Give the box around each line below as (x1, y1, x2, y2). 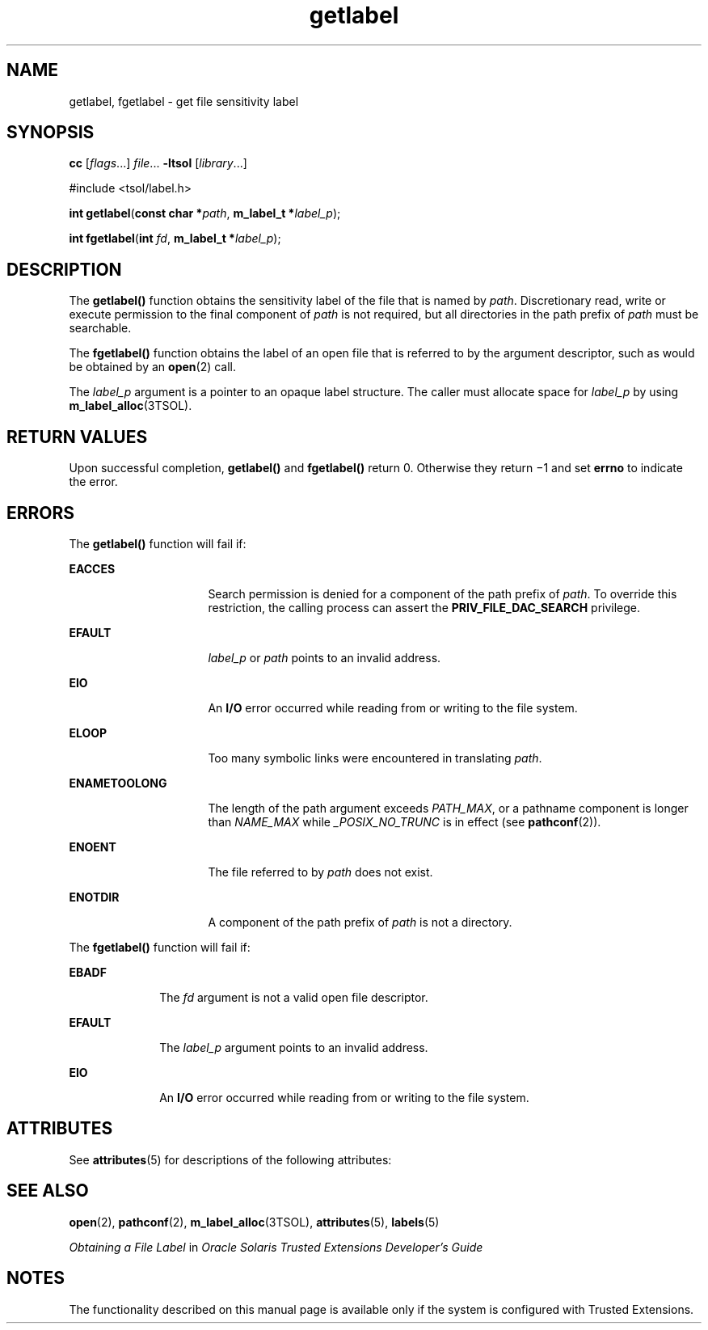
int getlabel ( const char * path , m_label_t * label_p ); (69, 206, 341, 221)
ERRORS (6, 502, 75, 523)
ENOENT (69, 839, 116, 854)
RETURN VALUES (6, 426, 148, 447)
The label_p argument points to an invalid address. (159, 1040, 428, 1054)
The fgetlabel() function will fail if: (69, 939, 251, 954)
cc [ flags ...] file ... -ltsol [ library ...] (69, 156, 247, 171)
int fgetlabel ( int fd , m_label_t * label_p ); (69, 231, 281, 246)
